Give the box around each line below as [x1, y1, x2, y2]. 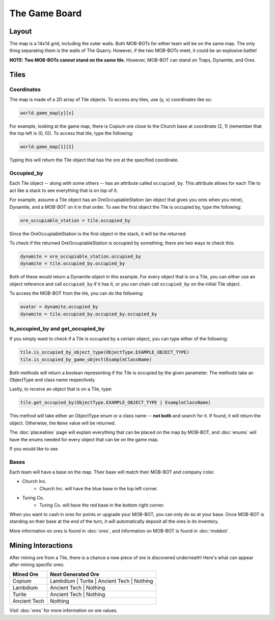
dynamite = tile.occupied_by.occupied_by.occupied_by [20, 311, 157, 317]
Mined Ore [12, 571, 39, 578]
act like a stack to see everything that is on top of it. [9, 187, 118, 193]
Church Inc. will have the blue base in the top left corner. [39, 485, 158, 491]
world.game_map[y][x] [20, 110, 74, 116]
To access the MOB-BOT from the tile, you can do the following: [9, 290, 144, 296]
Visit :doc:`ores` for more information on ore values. [9, 607, 118, 613]
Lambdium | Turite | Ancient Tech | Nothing [50, 578, 153, 585]
